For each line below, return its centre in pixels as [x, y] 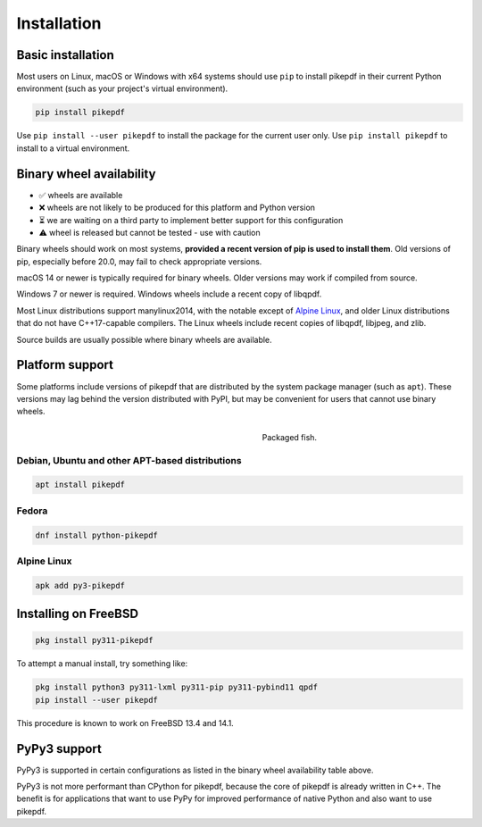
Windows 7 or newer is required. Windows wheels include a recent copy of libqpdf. [169, 294]
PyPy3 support [59, 749]
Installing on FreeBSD [77, 614]
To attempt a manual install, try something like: [102, 664]
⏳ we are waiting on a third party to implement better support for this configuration [191, 220]
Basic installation [66, 55]
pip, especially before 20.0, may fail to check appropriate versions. [139, 261]
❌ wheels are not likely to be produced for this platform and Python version [177, 208]
